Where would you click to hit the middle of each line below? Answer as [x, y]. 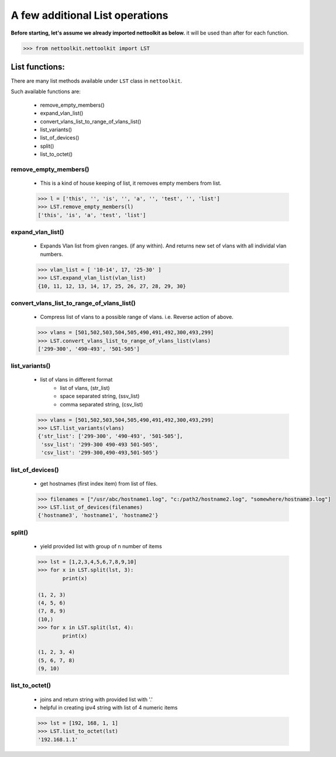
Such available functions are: [46, 91]
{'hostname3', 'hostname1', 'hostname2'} [98, 515]
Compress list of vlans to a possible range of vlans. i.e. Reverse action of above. [137, 317]
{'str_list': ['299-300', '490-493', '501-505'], [110, 436]
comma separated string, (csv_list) [102, 404]
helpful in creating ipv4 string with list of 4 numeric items [109, 708]
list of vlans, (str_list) [85, 388]
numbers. [52, 254]
